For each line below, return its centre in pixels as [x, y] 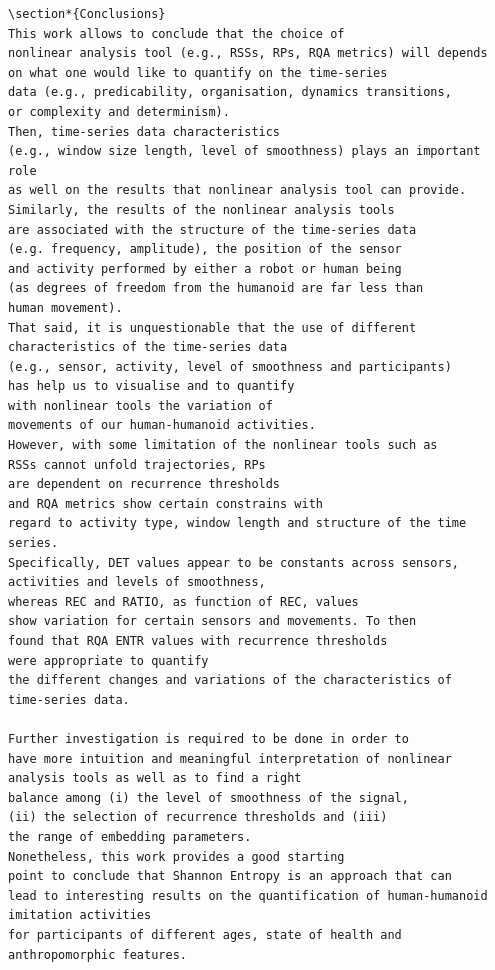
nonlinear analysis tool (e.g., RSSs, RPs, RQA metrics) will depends [248, 53]
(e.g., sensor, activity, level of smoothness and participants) [230, 366]
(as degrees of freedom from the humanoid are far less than [216, 288]
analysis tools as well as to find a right [155, 778]
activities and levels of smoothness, [137, 582]
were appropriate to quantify [108, 660]
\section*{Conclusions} [87, 14]
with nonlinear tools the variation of [140, 405]
